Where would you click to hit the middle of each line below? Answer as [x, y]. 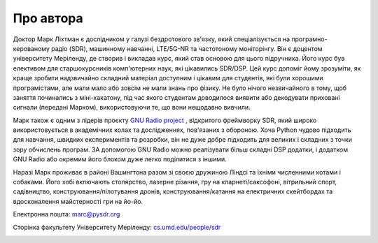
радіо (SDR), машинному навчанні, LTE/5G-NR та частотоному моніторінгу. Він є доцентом [187, 48]
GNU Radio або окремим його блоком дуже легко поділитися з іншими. [120, 159]
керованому [31, 48]
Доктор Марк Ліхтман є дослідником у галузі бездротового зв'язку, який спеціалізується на [152, 39]
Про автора [48, 18]
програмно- [310, 39]
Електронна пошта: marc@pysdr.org [66, 214]
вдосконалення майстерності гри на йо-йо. [78, 201]
